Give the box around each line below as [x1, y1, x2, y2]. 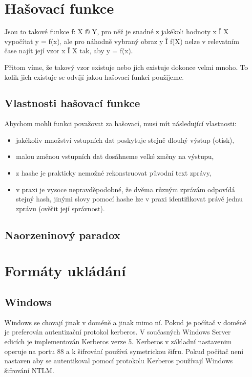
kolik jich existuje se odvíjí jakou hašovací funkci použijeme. [4, 71, 184, 82]
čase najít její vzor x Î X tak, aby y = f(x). [4, 45, 133, 56]
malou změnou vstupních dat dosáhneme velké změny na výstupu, [16, 151, 214, 161]
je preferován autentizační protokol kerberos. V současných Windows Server [4, 327, 231, 337]
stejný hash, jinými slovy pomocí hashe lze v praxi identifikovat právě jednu [16, 194, 243, 204]
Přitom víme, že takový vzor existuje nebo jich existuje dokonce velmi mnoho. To [4, 62, 248, 72]
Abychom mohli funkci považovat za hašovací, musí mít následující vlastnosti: [4, 118, 237, 129]
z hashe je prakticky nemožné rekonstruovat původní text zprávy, [16, 168, 211, 178]
